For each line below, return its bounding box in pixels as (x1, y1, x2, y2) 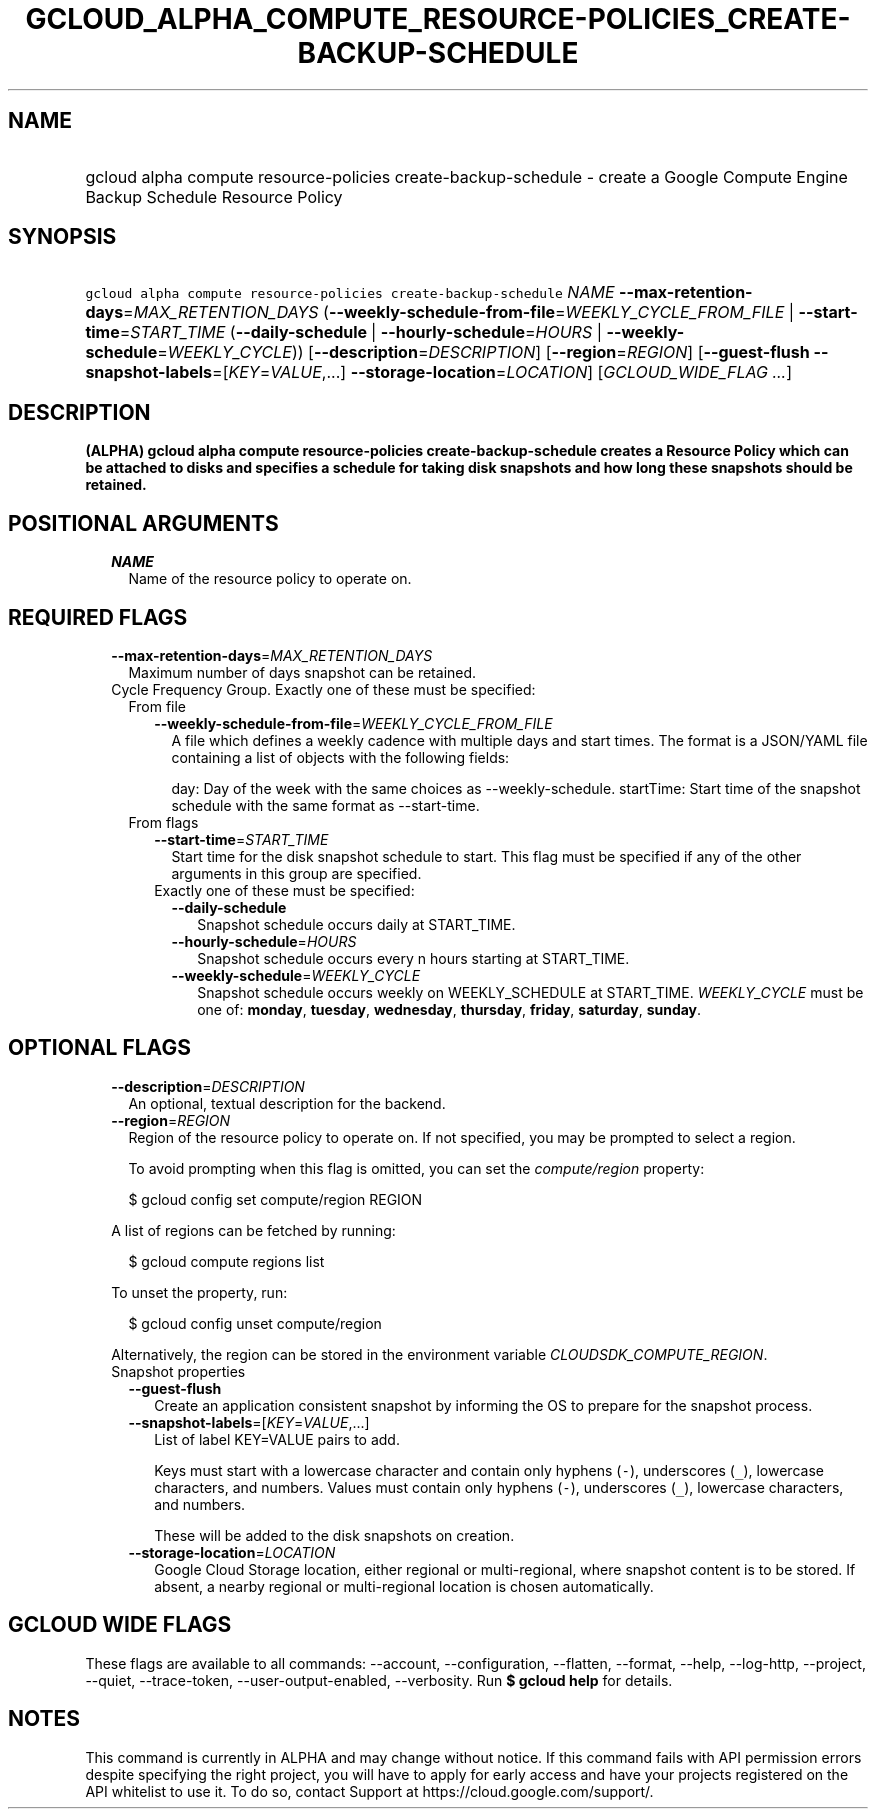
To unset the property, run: (111, 1283, 288, 1301)
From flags (128, 813, 199, 831)
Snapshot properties (111, 1362, 246, 1380)
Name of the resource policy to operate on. (128, 570, 412, 588)
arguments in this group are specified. (171, 864, 422, 882)
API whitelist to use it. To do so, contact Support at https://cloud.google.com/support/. (85, 1782, 654, 1800)
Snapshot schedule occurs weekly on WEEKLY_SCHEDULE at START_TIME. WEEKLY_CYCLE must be (197, 983, 864, 1001)
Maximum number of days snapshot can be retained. (128, 663, 477, 681)
